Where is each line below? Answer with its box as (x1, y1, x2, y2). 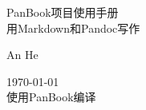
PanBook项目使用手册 (6, 4, 119, 20)
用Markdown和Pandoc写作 (6, 19, 140, 36)
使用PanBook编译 (6, 88, 96, 105)
